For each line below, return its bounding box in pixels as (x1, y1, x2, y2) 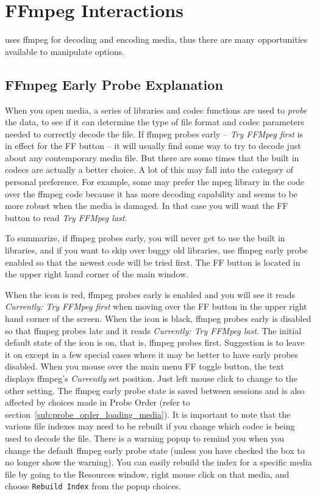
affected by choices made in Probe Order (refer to (5, 396, 190, 409)
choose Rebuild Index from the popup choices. (5, 480, 181, 492)
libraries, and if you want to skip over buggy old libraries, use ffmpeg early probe (5, 244, 308, 257)
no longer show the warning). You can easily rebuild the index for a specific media (5, 456, 312, 469)
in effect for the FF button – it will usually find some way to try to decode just (5, 139, 301, 152)
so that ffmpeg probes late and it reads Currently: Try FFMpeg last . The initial (5, 324, 302, 337)
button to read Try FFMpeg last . (5, 211, 127, 224)
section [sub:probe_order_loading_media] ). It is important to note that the (5, 407, 291, 420)
